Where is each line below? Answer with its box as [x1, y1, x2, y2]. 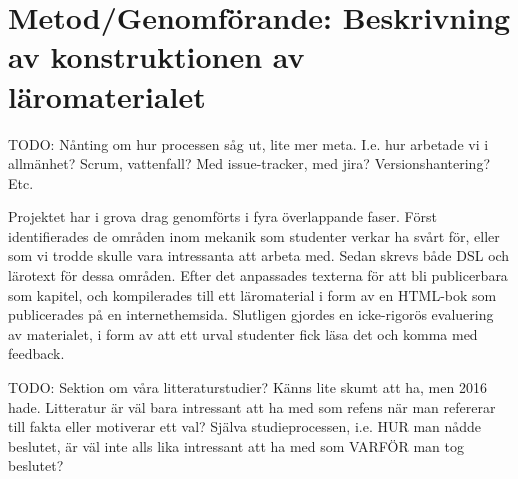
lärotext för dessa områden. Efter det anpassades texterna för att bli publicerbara [8, 265, 508, 286]
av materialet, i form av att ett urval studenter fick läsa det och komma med [8, 323, 478, 344]
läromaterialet [8, 75, 206, 116]
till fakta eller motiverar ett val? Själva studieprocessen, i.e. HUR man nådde [8, 416, 482, 437]
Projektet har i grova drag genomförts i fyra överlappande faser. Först [8, 206, 437, 227]
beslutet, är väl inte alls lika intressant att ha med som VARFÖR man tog [8, 435, 465, 456]
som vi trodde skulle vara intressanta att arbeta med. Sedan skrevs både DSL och [8, 245, 510, 266]
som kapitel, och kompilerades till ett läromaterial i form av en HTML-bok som [8, 284, 497, 305]
